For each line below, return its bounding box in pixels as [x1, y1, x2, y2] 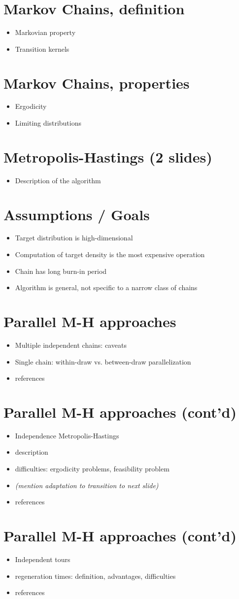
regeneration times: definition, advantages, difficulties [15, 570, 176, 581]
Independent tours [15, 554, 70, 564]
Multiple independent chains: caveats [15, 339, 127, 350]
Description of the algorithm [15, 175, 101, 185]
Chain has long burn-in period [15, 266, 107, 276]
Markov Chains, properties [3, 72, 190, 93]
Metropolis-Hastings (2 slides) [3, 146, 212, 166]
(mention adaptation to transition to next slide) [15, 480, 159, 490]
